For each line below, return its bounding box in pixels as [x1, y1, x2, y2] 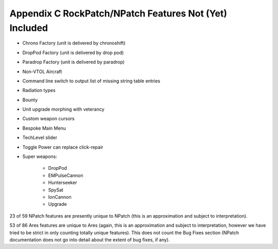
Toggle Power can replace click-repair [22, 144, 103, 150]
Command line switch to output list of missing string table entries [22, 78, 161, 84]
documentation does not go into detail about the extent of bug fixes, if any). [9, 237, 170, 243]
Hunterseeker [48, 180, 77, 186]
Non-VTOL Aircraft [22, 68, 62, 75]
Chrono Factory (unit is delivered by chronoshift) [22, 40, 126, 46]
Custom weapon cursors [22, 116, 75, 122]
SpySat [48, 187, 64, 193]
